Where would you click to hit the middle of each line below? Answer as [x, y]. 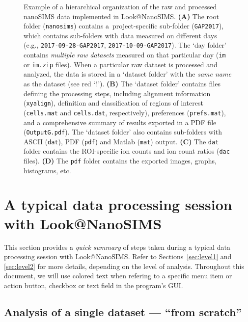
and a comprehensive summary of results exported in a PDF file [120, 122]
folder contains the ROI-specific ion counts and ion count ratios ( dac [127, 151]
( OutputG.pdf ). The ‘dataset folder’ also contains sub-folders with [123, 132]
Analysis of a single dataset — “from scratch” [123, 311]
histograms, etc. [47, 170]
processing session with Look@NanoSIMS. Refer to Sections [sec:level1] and [118, 256]
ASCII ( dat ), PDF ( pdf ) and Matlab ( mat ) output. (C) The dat [121, 141]
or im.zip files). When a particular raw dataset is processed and [121, 64]
